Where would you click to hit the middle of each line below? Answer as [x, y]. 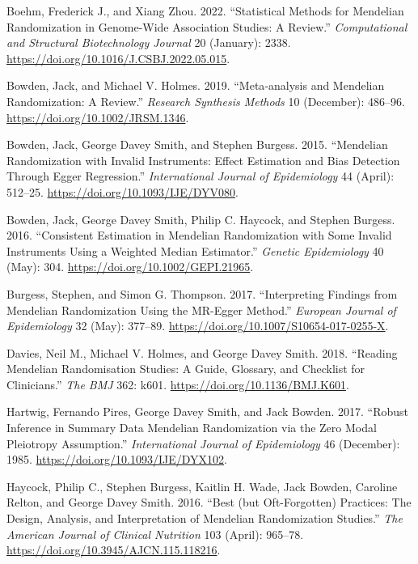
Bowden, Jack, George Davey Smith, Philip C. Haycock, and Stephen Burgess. [201, 219]
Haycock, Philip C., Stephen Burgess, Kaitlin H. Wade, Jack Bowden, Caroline [202, 486]
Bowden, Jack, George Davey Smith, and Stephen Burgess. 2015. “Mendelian [197, 144]
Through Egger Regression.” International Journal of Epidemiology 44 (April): [201, 176]
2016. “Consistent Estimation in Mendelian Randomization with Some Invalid [199, 235]
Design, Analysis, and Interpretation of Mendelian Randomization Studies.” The [205, 518]
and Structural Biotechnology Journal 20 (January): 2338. [149, 42]
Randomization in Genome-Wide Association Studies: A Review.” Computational [207, 26]
